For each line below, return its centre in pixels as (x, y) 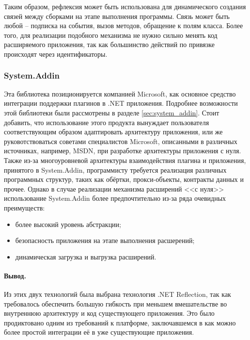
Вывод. (15, 275)
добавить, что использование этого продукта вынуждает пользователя (107, 122)
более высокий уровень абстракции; (68, 224)
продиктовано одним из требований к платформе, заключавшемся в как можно (120, 322)
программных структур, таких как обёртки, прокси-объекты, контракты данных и (124, 179)
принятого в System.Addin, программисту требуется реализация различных (115, 170)
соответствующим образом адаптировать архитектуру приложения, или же (113, 132)
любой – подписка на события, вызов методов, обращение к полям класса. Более (124, 25)
